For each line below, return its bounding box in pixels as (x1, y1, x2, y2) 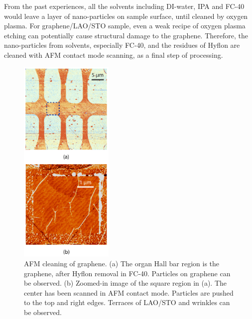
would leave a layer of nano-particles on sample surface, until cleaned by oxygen (4, 10, 248, 21)
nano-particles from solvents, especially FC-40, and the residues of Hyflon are (4, 40, 240, 50)
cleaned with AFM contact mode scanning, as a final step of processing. (4, 49, 223, 60)
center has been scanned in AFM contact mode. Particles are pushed (24, 287, 234, 298)
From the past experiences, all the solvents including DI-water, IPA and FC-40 (4, 1, 245, 11)
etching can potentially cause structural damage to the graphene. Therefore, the (4, 30, 248, 40)
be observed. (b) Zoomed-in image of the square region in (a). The (24, 278, 227, 288)
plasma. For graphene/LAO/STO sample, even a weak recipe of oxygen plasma (4, 20, 246, 31)
